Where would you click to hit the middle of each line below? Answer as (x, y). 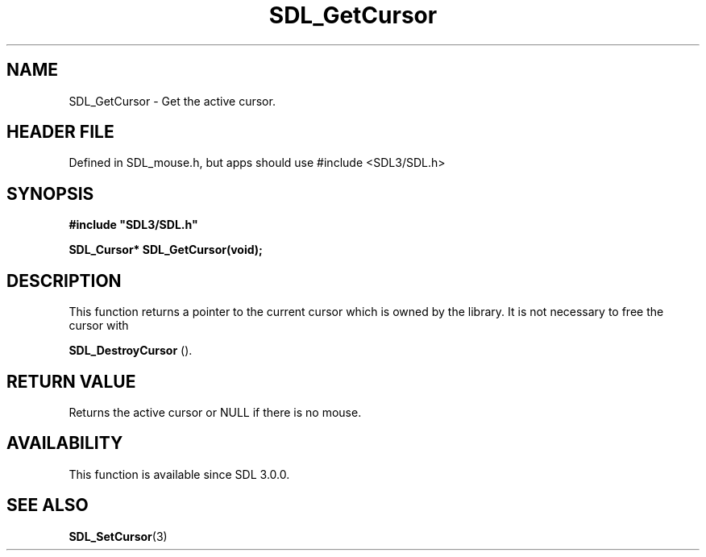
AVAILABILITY (65, 443)
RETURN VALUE (71, 381)
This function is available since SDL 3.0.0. (179, 474)
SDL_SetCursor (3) (118, 536)
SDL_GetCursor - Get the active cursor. (172, 101)
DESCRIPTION (64, 281)
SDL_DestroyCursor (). (131, 351)
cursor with (99, 326)
